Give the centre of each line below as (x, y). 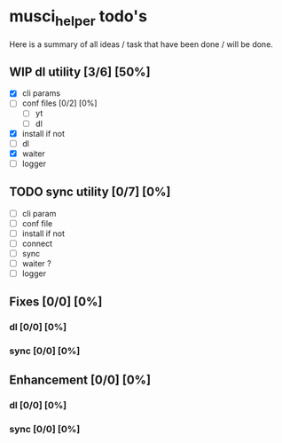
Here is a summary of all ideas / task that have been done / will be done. (141, 44)
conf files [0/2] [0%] (59, 103)
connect (37, 243)
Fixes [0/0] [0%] (56, 302)
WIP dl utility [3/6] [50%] (80, 71)
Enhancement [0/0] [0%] (80, 380)
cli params (41, 93)
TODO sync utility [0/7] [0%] (90, 192)
